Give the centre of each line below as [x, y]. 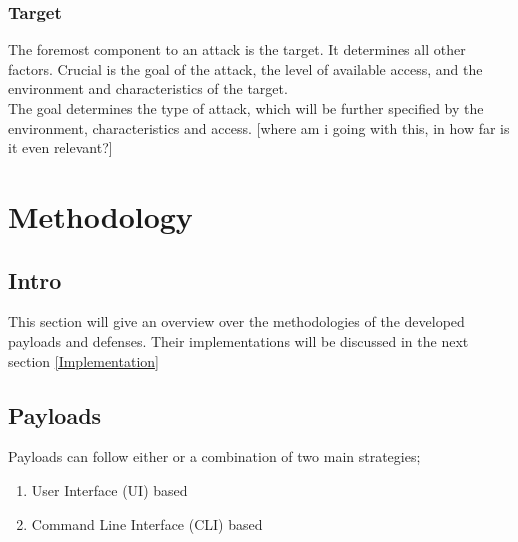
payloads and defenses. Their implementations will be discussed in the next [238, 340]
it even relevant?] [60, 147]
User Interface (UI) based [109, 489]
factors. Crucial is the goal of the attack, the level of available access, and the [245, 68]
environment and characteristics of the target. [148, 88]
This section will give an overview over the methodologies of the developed [236, 321]
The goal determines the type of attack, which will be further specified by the [246, 108]
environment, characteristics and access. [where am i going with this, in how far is [259, 127]
